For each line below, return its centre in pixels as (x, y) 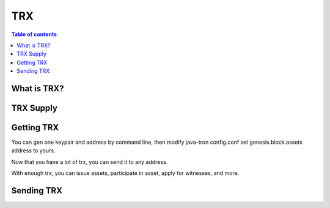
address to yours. (33, 150)
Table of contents (34, 34)
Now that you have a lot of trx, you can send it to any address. (90, 162)
